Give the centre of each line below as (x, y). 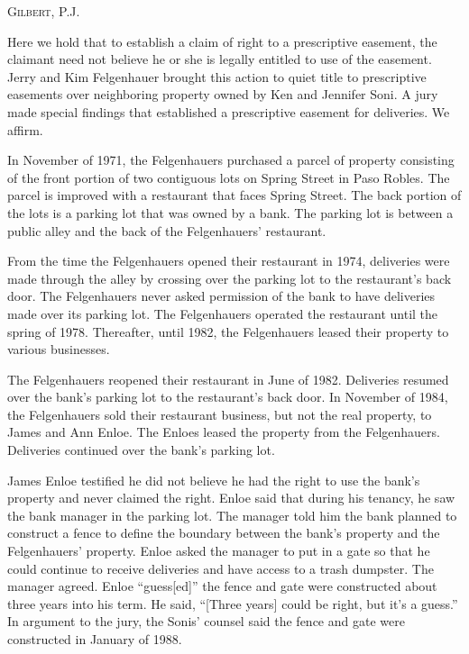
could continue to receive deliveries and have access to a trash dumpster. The (221, 568)
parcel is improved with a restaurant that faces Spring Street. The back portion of (234, 195)
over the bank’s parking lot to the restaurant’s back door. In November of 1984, (228, 397)
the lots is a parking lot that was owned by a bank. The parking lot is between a (230, 212)
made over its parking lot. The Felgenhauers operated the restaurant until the (223, 313)
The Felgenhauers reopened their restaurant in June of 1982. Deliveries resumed (228, 379)
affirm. (25, 129)
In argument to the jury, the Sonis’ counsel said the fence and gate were (206, 621)
